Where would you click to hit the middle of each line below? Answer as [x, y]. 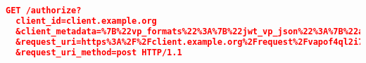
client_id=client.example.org [86, 21]
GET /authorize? [44, 10]
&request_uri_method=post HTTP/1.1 [99, 52]
